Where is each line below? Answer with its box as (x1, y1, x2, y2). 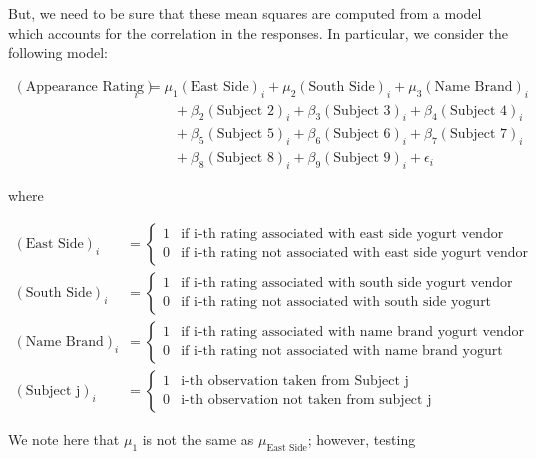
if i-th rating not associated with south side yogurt (181, 295, 492, 310)
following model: (8, 42, 108, 63)
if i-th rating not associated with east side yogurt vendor (181, 246, 529, 261)
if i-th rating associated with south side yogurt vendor (181, 276, 513, 291)
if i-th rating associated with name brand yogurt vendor (181, 325, 525, 340)
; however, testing (307, 428, 416, 449)
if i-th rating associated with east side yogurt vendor (181, 227, 504, 242)
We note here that (8, 428, 120, 449)
